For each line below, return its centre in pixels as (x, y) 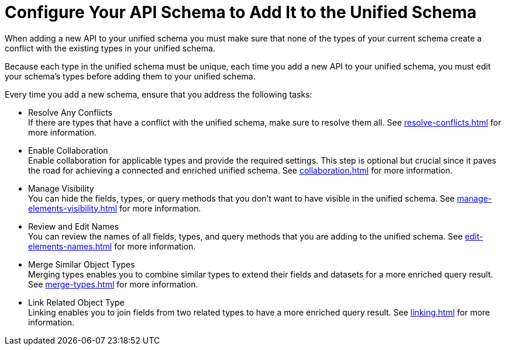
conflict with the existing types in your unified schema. (110, 48)
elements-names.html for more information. (112, 246)
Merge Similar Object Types (82, 264)
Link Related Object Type (76, 302)
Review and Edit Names (74, 226)
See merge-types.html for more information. (113, 284)
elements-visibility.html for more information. (115, 208)
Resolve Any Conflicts (70, 112)
